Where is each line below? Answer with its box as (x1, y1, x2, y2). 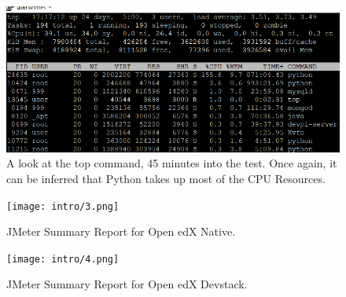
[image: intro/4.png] (6, 253, 120, 265)
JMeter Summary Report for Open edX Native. (6, 223, 236, 240)
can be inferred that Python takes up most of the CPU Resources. (6, 170, 326, 186)
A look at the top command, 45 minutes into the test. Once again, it (6, 155, 337, 171)
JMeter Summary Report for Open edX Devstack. (6, 276, 248, 292)
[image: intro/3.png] (6, 200, 120, 212)
